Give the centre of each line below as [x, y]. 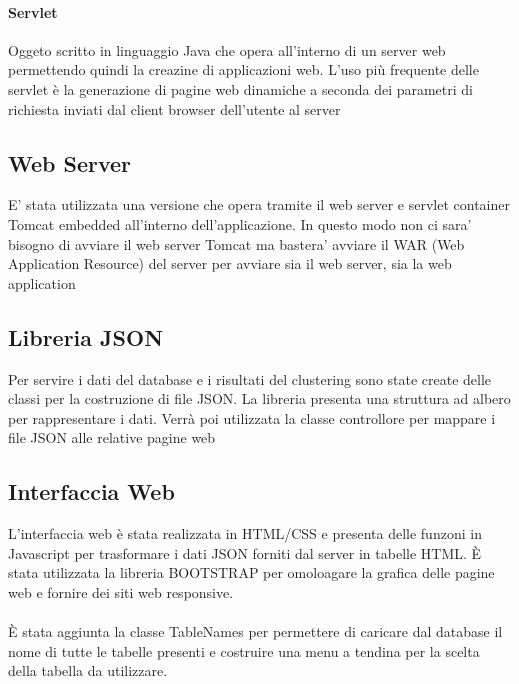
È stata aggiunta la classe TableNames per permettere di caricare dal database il [255, 631]
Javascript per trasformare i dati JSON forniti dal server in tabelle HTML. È [245, 552]
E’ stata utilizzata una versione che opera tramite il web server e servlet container [259, 204]
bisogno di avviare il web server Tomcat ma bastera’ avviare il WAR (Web [236, 243]
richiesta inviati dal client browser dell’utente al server [174, 108]
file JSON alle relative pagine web [112, 437]
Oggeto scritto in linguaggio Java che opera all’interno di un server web [227, 49]
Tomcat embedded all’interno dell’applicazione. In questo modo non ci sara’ [240, 223]
